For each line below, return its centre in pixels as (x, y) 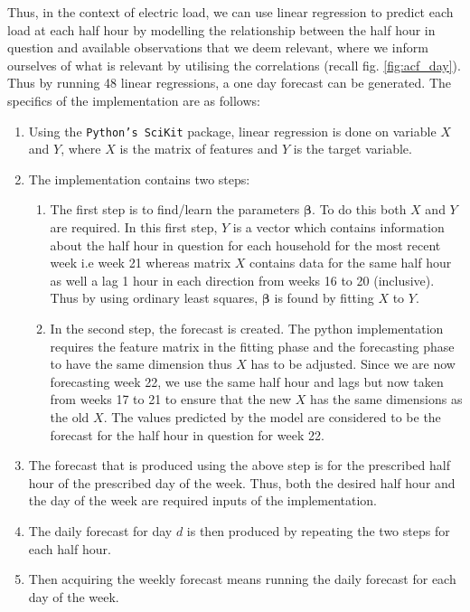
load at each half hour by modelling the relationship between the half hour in (221, 29)
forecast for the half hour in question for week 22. (187, 434)
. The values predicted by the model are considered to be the (272, 416)
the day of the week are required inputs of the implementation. (202, 500)
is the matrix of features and (199, 149)
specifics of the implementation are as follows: (134, 100)
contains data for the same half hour (351, 263)
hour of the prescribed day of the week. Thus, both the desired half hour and (242, 482)
